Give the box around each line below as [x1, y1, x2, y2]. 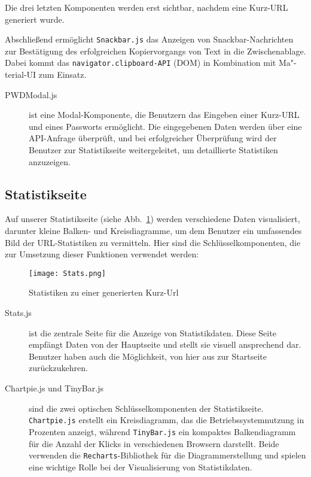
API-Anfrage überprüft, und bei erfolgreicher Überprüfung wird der [29, 132, 277, 144]
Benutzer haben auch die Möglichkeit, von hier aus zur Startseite [29, 350, 267, 362]
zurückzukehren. [29, 361, 88, 374]
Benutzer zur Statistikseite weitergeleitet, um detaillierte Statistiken [29, 144, 278, 156]
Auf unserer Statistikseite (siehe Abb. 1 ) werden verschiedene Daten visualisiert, [5, 212, 300, 225]
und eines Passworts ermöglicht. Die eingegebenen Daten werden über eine [29, 120, 302, 132]
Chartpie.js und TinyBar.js [5, 382, 103, 394]
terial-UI [5, 68, 36, 81]
